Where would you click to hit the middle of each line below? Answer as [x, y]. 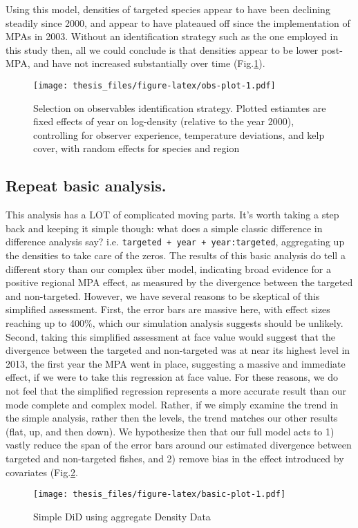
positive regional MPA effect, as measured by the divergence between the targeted [179, 282]
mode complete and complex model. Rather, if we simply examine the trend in [172, 404]
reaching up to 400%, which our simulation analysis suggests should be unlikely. [175, 323]
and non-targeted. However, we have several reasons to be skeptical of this [163, 295]
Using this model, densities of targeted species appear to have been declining [168, 9]
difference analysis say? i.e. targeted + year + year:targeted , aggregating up [175, 242]
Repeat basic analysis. [86, 186]
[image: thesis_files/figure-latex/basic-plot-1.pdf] [160, 494]
